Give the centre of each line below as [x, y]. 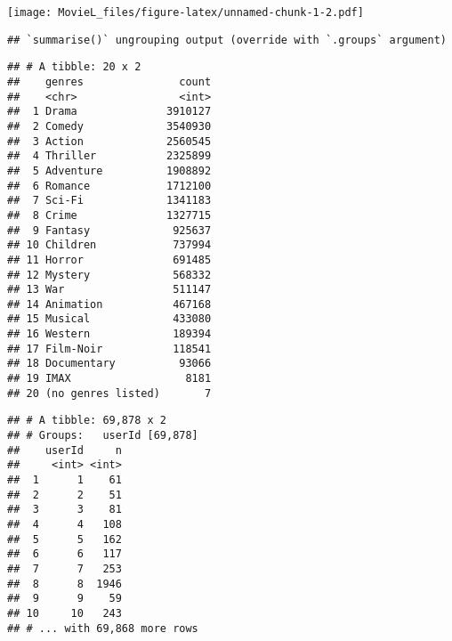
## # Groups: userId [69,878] [103, 436]
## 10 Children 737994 [109, 245]
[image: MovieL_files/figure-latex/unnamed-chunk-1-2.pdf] [186, 12]
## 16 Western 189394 [109, 334]
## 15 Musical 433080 [109, 319]
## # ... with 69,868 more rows [103, 628]
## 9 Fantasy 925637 [109, 230]
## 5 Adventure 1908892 [109, 170]
